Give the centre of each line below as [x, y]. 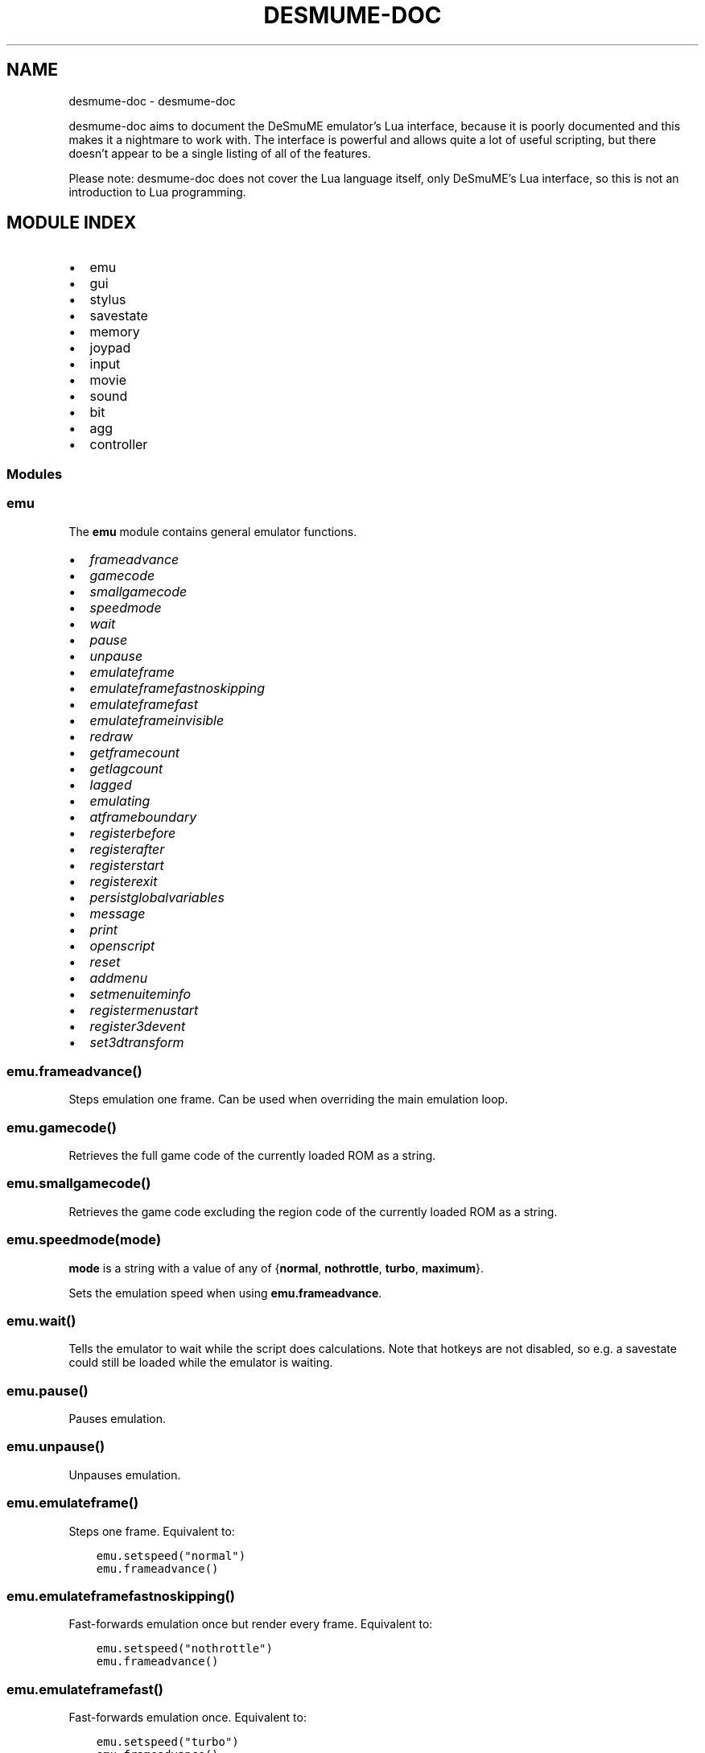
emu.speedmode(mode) [84, 1240]
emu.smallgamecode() [79, 1184]
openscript [122, 945]
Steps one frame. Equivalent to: [152, 1531]
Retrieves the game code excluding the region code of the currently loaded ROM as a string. [313, 1211]
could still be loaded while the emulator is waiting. [201, 1363]
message [117, 913]
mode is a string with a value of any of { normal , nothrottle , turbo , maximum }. [276, 1268]
